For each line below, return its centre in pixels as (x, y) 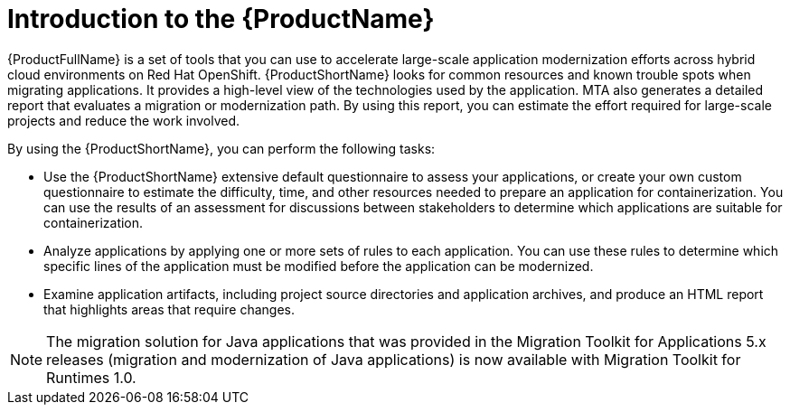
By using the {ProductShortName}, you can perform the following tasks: (221, 148)
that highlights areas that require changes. (169, 309)
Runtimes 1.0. (91, 377)
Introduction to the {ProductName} (221, 19)
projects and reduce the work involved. (124, 120)
